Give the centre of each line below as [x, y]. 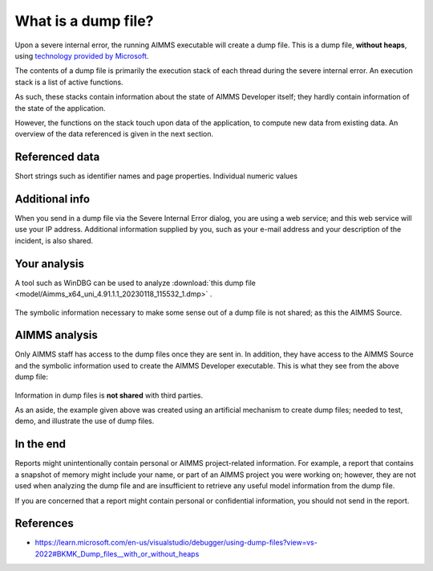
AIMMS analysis [56, 335]
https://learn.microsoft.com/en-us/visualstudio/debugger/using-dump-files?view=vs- [176, 543]
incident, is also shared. [54, 240]
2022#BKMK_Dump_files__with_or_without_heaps [117, 553]
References [44, 523]
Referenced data [57, 157]
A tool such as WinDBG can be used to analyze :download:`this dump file [135, 283]
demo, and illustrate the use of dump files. [85, 421]
